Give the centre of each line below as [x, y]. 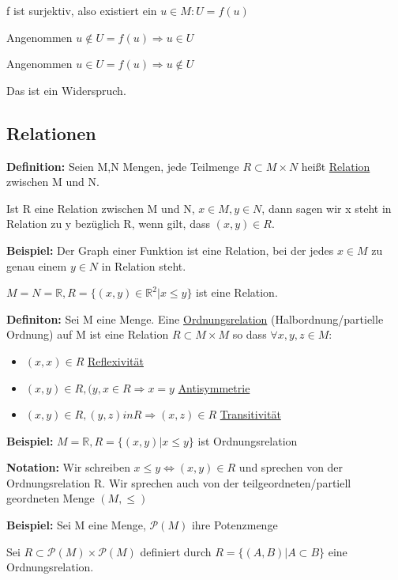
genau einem [37, 265]
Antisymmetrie [214, 387]
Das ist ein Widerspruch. [66, 90]
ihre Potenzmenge [235, 525]
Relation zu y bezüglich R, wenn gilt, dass [108, 224]
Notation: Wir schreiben [68, 467]
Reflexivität [115, 360]
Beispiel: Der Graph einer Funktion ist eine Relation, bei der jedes [170, 250]
